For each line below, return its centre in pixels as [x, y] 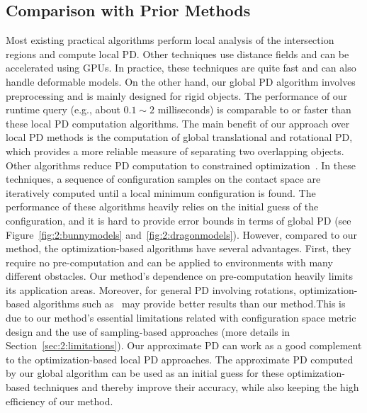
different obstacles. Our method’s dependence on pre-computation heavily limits [180, 276]
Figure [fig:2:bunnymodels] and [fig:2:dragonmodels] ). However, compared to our [182, 234]
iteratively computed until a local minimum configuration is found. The [161, 192]
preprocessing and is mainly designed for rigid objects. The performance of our [177, 95]
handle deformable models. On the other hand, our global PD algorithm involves [181, 81]
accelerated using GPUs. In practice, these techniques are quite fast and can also [181, 68]
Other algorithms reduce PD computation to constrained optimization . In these [181, 165]
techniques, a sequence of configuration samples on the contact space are [163, 179]
